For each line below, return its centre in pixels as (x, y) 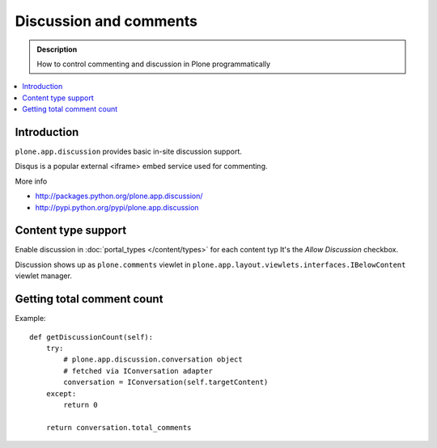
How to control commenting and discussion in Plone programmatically (154, 64)
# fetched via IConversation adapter (138, 371)
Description (57, 49)
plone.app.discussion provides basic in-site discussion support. (128, 152)
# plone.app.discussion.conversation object (153, 359)
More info (31, 181)
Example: (30, 319)
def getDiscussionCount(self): (91, 337)
